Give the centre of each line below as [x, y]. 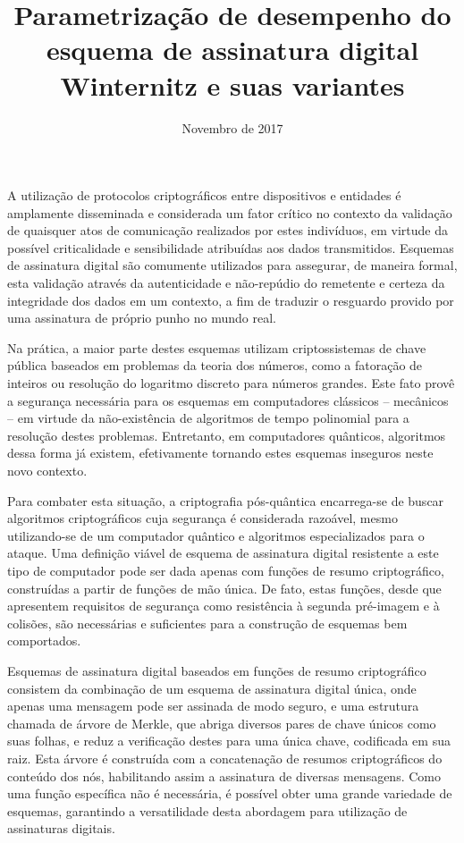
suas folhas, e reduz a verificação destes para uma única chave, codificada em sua [229, 741]
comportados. [44, 641]
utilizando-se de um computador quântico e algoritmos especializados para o [216, 535]
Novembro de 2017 [232, 127]
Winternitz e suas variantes [232, 84]
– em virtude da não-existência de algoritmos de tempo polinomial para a [208, 418]
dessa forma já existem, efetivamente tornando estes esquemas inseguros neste [220, 453]
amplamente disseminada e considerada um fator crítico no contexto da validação [230, 212]
